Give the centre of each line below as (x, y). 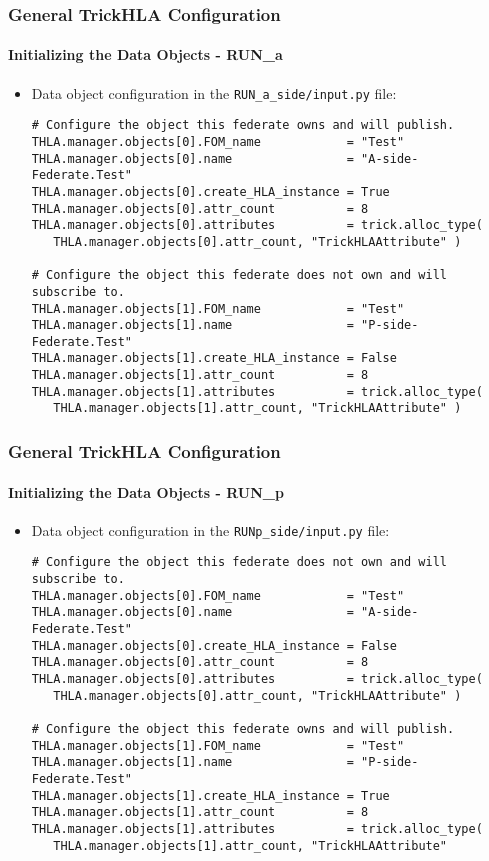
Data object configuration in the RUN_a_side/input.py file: (214, 92)
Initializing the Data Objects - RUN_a (145, 54)
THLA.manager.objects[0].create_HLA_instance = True (210, 191)
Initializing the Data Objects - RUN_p (146, 491)
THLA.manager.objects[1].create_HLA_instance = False (214, 358)
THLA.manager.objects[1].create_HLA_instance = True (210, 795)
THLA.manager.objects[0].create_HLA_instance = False (214, 645)
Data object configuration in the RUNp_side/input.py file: (210, 529)
